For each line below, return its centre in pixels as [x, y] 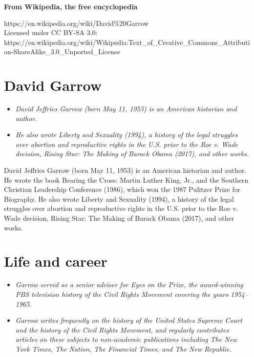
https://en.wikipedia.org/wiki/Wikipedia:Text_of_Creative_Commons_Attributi [127, 42]
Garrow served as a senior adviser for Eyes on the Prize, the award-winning [129, 284]
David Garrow [53, 85]
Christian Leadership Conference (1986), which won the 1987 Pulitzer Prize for [122, 189]
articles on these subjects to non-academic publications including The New [126, 339]
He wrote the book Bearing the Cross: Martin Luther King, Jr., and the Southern [126, 179]
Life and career [56, 261]
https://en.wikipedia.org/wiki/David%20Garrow [76, 23]
